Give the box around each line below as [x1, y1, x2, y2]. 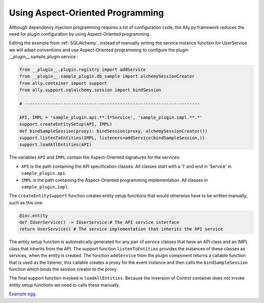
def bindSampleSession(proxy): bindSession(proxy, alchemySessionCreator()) [19, 128, 208, 134]
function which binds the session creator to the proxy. [9, 266, 118, 272]
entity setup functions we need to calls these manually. [9, 282, 120, 288]
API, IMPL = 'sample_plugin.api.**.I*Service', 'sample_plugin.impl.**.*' [19, 115, 203, 120]
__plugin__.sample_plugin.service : [9, 54, 78, 60]
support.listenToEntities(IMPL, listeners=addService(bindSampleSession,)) [19, 135, 205, 141]
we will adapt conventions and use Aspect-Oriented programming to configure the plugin [9, 47, 189, 53]
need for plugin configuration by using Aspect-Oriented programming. [9, 31, 151, 37]
